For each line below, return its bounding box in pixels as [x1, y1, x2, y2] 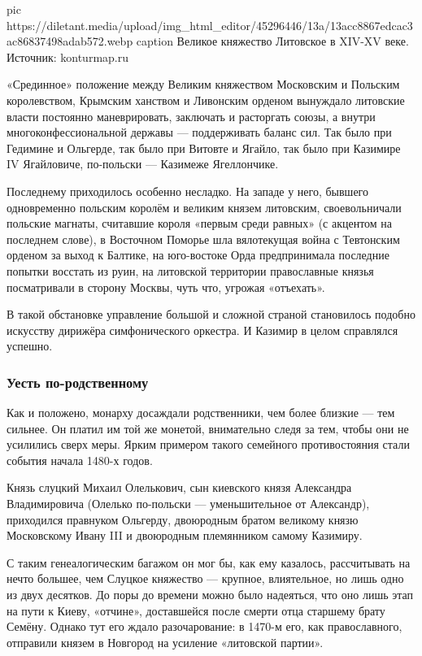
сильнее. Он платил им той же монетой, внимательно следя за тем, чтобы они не [7, 419, 409, 437]
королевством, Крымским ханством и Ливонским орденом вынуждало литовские [7, 91, 405, 108]
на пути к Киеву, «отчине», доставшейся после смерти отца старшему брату [7, 602, 385, 619]
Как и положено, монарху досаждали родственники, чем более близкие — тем [7, 404, 395, 421]
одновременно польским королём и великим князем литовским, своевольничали [7, 198, 402, 215]
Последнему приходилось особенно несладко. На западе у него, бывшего [7, 182, 368, 199]
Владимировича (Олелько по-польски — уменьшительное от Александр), [7, 495, 370, 512]
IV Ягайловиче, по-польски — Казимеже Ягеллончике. [7, 155, 279, 172]
